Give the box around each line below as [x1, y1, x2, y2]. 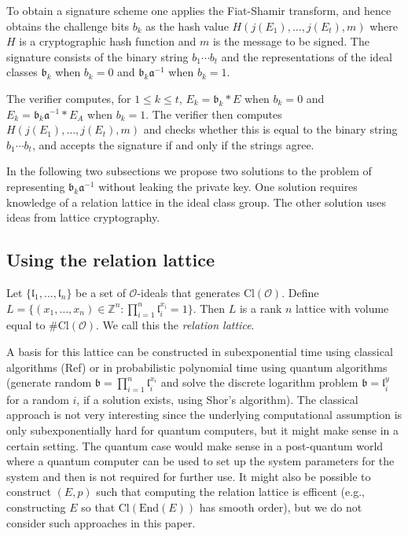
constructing [6, 499, 66, 516]
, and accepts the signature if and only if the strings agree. [31, 136, 314, 152]
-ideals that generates [137, 284, 241, 300]
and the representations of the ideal [221, 48, 393, 64]
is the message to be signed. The [212, 33, 369, 50]
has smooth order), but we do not [199, 499, 362, 516]
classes [6, 64, 38, 80]
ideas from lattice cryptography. [6, 209, 160, 226]
